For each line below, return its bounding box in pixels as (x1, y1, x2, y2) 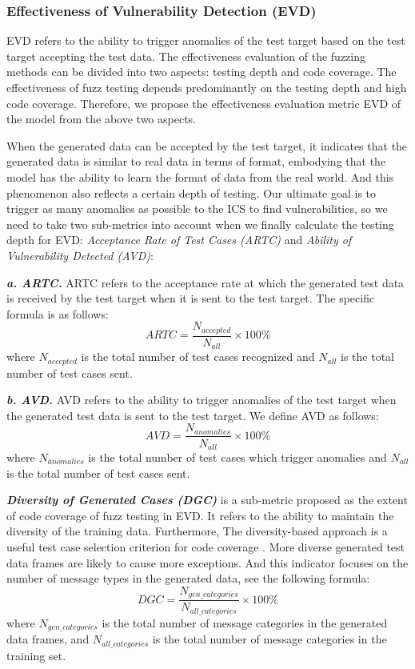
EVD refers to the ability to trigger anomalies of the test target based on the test (6, 32, 405, 49)
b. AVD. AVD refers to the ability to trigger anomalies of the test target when (6, 391, 397, 408)
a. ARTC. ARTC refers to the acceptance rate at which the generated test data (6, 274, 405, 290)
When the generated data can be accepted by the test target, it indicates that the (6, 137, 408, 154)
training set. (6, 647, 66, 663)
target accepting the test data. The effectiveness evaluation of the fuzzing (6, 47, 365, 64)
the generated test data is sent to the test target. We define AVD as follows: (6, 407, 379, 423)
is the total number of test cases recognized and (81, 348, 315, 365)
